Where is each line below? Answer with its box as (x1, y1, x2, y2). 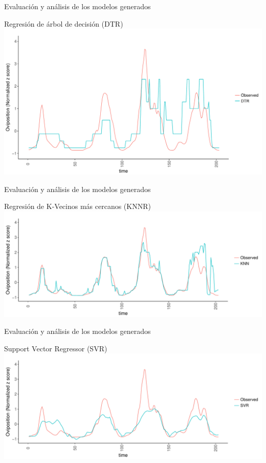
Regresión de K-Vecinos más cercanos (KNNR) (4, 201, 151, 212)
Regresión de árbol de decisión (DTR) (4, 18, 123, 29)
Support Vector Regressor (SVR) (4, 343, 107, 353)
